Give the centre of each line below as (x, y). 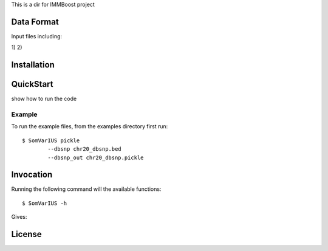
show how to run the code (44, 99)
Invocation (32, 175)
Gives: (19, 217)
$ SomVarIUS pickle (51, 140)
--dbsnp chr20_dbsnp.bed (84, 149)
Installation (33, 65)
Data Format (35, 22)
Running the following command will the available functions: (86, 189)
